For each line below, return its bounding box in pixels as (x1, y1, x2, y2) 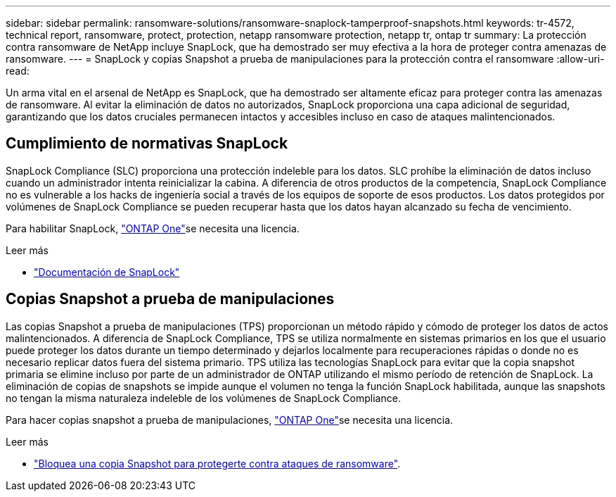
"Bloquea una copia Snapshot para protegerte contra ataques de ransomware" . (34, 457, 401, 470)
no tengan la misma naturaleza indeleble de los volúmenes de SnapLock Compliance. (6, 391, 401, 404)
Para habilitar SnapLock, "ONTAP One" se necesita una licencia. (6, 222, 300, 234)
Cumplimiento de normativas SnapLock (6, 134, 288, 153)
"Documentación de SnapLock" (34, 265, 180, 278)
